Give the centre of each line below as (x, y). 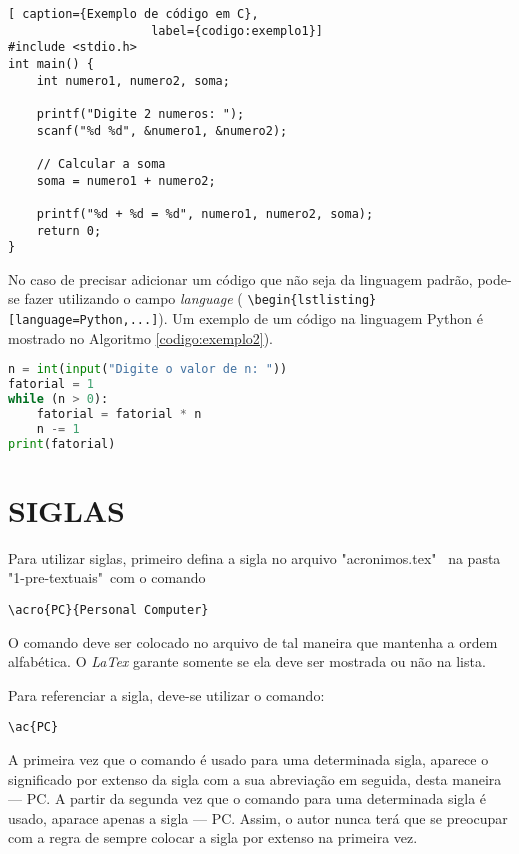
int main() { (51, 63)
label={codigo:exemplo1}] (237, 30)
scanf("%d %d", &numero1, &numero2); (162, 130)
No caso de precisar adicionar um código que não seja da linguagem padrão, (240, 278)
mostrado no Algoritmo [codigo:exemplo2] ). (141, 337)
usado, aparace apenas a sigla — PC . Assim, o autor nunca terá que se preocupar (258, 817)
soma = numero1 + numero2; (126, 180)
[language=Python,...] (83, 320)
